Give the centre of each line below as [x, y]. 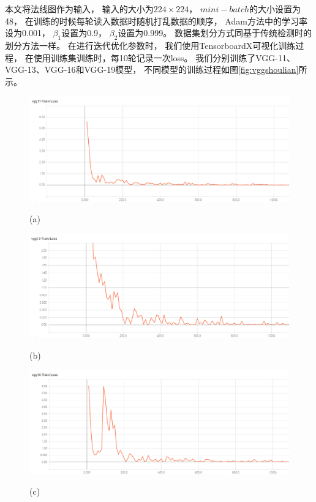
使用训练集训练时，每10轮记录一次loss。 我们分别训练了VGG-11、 [164, 57]
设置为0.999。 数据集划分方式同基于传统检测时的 [215, 33]
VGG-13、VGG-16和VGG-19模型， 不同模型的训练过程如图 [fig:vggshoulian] [152, 69]
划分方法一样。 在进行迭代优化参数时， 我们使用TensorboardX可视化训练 [150, 45]
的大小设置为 [275, 9]
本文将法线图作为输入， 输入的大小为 [79, 9]
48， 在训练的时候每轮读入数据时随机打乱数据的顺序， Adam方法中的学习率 [156, 21]
